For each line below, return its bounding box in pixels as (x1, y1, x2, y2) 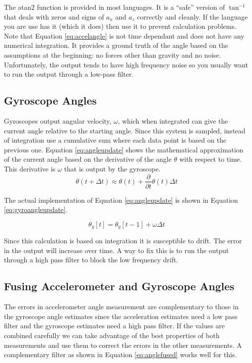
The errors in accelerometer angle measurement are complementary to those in (4, 301, 239, 312)
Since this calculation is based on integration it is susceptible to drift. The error (4, 235, 242, 246)
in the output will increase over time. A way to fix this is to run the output (4, 245, 229, 255)
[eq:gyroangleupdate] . (4, 204, 68, 214)
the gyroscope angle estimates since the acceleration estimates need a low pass (4, 311, 238, 321)
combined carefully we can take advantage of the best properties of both (4, 330, 220, 340)
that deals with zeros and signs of (4, 11, 104, 21)
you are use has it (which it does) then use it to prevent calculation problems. (4, 21, 236, 31)
